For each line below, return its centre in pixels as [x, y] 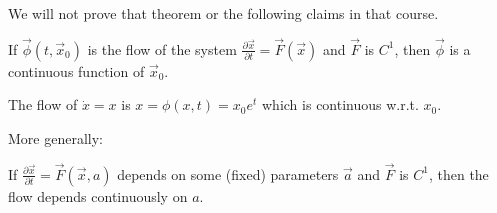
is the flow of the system [162, 48]
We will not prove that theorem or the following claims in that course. [223, 13]
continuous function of [76, 70]
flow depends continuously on [98, 195]
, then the [458, 173]
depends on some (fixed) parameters [228, 173]
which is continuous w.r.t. [340, 104]
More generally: [55, 138]
